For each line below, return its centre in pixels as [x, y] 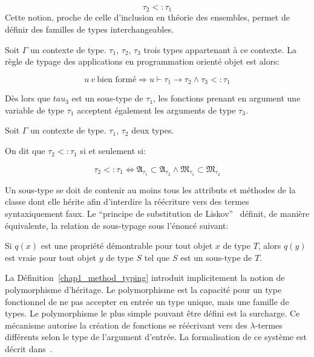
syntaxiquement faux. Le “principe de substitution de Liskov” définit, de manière [157, 214]
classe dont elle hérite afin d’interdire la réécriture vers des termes [127, 201]
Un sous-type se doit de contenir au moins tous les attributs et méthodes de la [150, 189]
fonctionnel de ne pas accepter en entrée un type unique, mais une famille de [147, 301]
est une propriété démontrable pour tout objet [127, 246]
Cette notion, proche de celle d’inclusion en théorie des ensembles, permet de [147, 17]
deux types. [153, 130]
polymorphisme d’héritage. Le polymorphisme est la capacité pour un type [143, 290]
